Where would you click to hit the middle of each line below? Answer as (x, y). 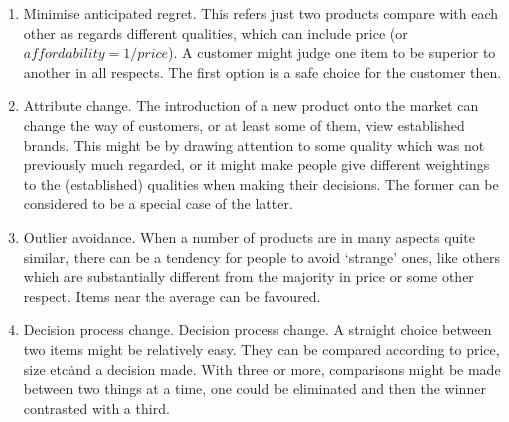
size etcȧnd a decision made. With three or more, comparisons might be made (262, 368)
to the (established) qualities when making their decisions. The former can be (261, 183)
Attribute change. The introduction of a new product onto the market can (251, 105)
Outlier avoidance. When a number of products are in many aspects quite (249, 236)
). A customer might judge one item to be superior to (332, 52)
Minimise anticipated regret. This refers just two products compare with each (261, 13)
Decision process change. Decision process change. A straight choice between (257, 329)
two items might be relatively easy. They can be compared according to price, (261, 348)
